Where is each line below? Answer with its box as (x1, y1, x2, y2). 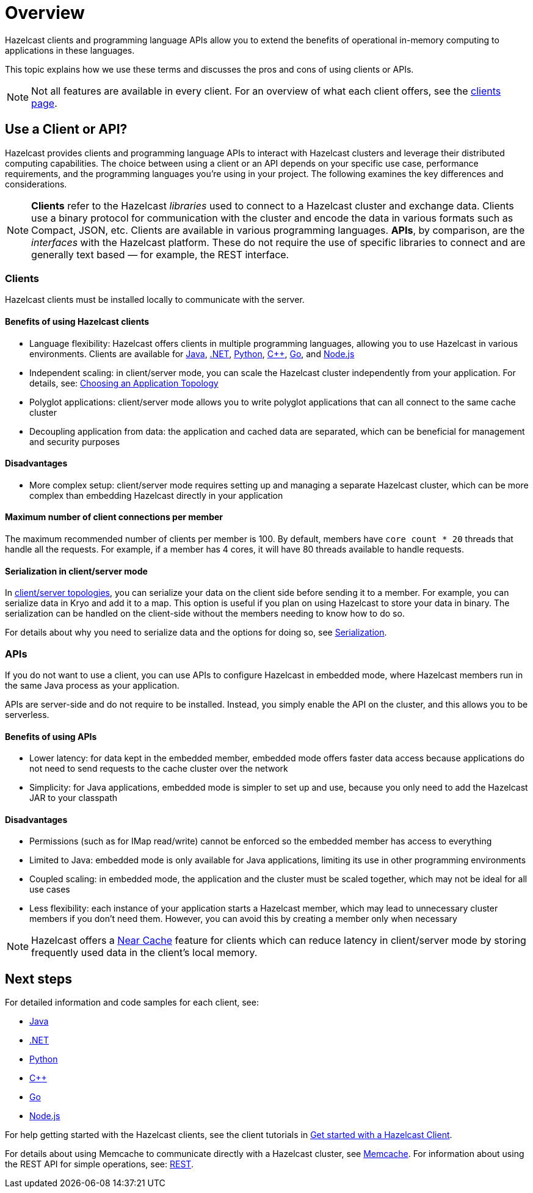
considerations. (5, 178, 67, 189)
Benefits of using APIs (5, 731, 97, 742)
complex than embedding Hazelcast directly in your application (29, 490, 283, 501)
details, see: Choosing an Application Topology (29, 377, 219, 388)
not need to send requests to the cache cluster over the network (29, 763, 288, 774)
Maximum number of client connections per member (5, 512, 223, 523)
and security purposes (29, 436, 120, 447)
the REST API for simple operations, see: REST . (5, 1159, 194, 1170)
